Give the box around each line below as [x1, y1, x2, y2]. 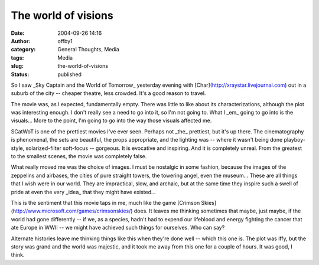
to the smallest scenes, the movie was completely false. [11, 153, 147, 160]
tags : [11, 54, 24, 61]
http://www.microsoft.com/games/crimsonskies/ [12, 207, 131, 215]
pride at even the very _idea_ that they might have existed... [11, 188, 156, 195]
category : [11, 46, 36, 53]
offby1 [57, 37, 73, 44]
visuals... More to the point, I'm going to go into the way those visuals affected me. [11, 117, 212, 124]
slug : [11, 63, 24, 70]
